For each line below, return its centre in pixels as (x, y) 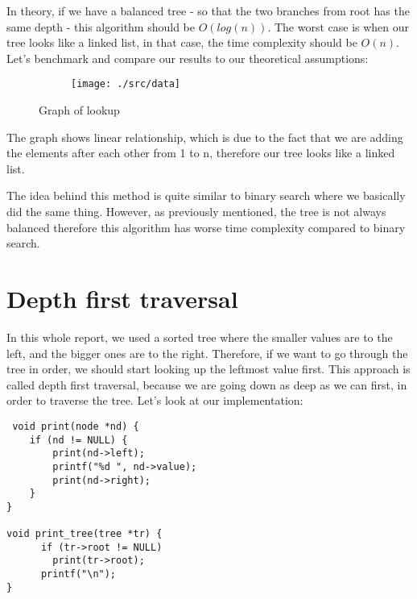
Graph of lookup (79, 110)
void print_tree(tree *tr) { (85, 534)
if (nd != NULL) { (78, 440)
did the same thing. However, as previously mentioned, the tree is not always (196, 211)
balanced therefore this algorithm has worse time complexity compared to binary (206, 227)
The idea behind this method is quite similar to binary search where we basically (206, 196)
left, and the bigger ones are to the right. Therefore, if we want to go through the (207, 353)
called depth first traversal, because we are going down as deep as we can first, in (207, 384)
